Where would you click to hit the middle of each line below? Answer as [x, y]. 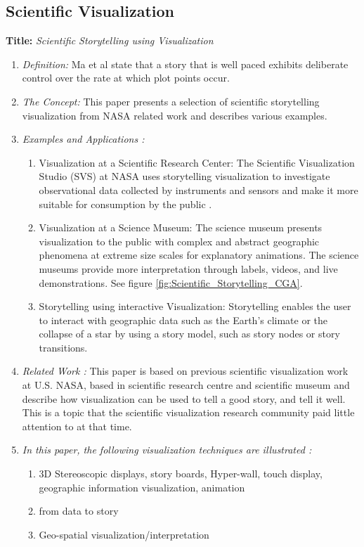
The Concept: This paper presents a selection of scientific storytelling [171, 101]
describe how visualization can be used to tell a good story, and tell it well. [184, 398]
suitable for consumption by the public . [125, 204]
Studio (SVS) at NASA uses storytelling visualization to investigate [184, 176]
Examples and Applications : [83, 139]
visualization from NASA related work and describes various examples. [175, 115]
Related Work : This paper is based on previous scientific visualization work [185, 371]
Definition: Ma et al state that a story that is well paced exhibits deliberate [185, 64]
